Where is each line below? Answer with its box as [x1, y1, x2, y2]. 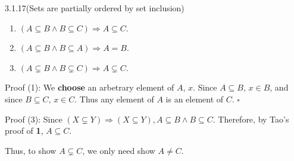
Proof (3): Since [5, 112, 62, 125]
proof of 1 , [5, 124, 43, 137]
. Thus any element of [74, 92, 154, 105]
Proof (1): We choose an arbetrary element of [5, 81, 174, 94]
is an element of [165, 92, 224, 105]
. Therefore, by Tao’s [212, 112, 289, 125]
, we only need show [82, 144, 155, 156]
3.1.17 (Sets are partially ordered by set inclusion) [5, 2, 184, 14]
